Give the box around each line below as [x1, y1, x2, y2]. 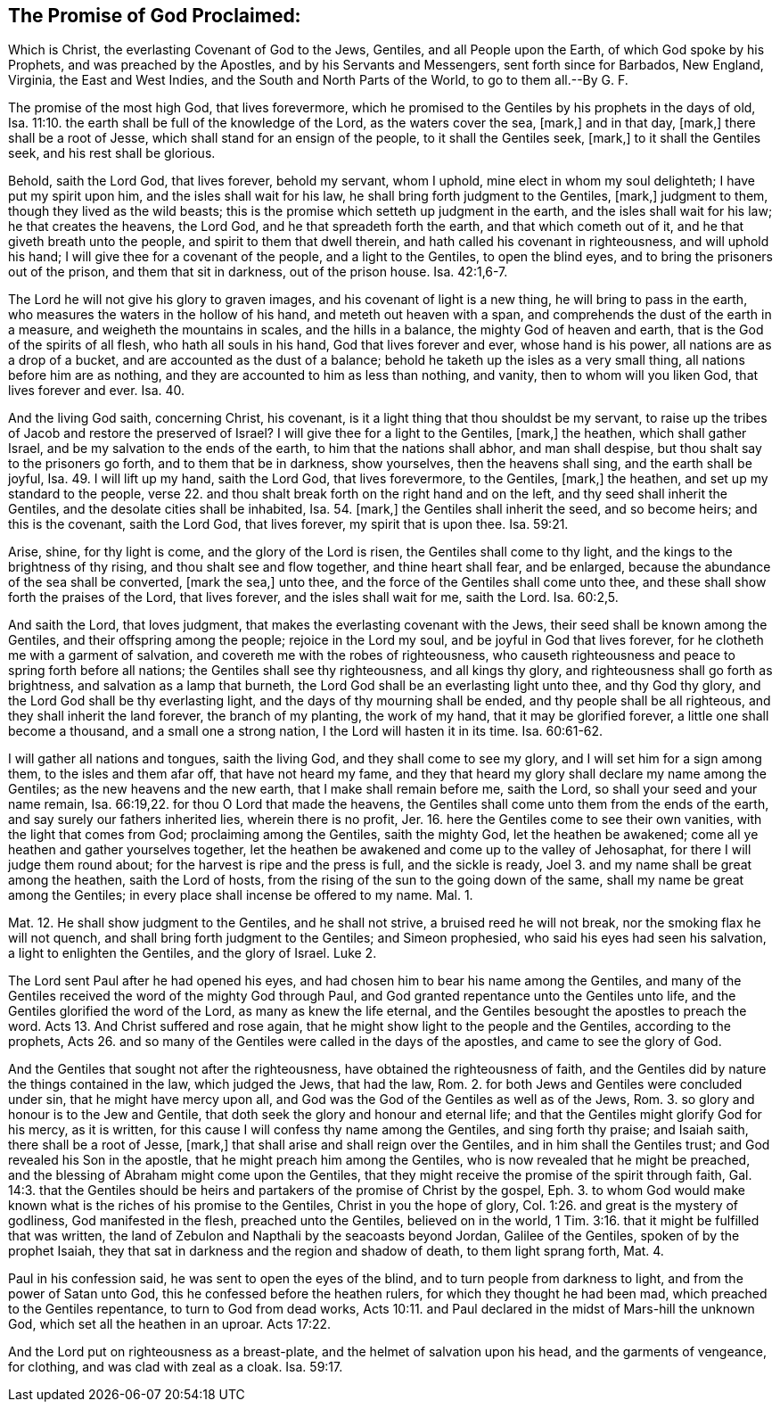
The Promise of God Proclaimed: [8, 4, 301, 27]
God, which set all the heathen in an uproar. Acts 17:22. [8, 1316, 332, 1332]
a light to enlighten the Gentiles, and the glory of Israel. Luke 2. [8, 945, 377, 961]
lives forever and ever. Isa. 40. [8, 383, 185, 399]
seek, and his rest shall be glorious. [8, 145, 216, 161]
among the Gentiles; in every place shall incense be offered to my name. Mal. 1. [8, 887, 473, 903]
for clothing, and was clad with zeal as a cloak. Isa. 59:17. [8, 1359, 343, 1375]
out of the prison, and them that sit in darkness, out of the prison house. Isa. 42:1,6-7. [8, 264, 508, 280]
